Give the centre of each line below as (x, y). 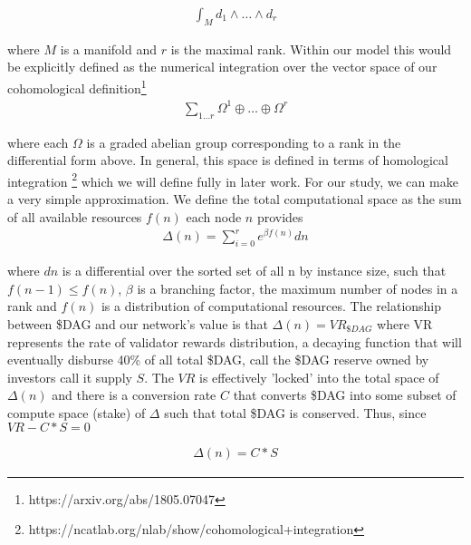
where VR (405, 323)
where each (38, 142)
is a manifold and (108, 49)
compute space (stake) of (77, 412)
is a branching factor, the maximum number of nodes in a (298, 288)
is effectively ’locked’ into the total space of (319, 377)
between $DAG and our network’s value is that (138, 323)
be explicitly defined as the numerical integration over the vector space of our (222, 67)
